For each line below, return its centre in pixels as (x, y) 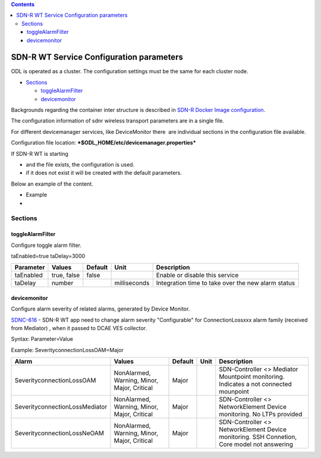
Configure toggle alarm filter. (46, 245)
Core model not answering (256, 444)
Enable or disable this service (197, 275)
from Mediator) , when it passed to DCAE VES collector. (79, 328)
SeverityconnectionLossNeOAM (59, 433)
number (62, 283)
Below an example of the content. (52, 184)
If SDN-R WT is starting (40, 153)
